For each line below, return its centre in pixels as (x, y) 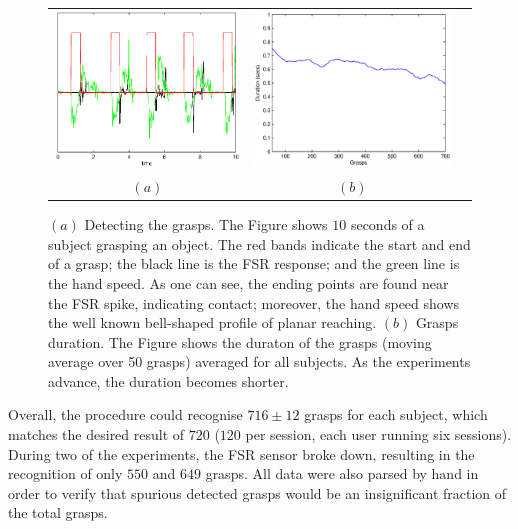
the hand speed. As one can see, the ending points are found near (248, 282)
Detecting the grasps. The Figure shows (206, 224)
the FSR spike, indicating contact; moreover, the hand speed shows (254, 302)
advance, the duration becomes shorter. (168, 380)
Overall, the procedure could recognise (125, 414)
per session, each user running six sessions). (378, 434)
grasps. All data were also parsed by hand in (342, 473)
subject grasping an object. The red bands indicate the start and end (259, 243)
